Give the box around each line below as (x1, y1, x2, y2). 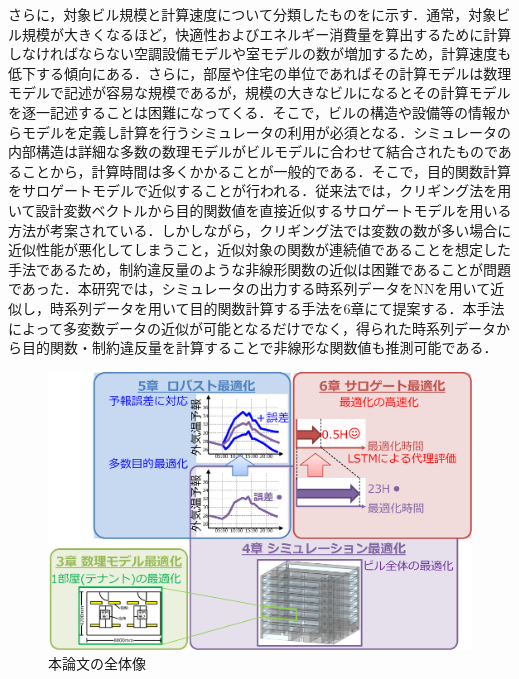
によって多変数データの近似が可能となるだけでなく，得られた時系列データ (8, 317, 497, 338)
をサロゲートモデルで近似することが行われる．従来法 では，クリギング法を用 (8, 180, 512, 201)
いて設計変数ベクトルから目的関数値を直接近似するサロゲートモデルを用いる (8, 199, 512, 220)
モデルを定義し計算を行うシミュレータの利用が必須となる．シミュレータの (21, 121, 512, 142)
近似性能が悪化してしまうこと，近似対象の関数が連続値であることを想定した (8, 239, 511, 260)
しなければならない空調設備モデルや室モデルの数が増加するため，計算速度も (8, 43, 512, 64)
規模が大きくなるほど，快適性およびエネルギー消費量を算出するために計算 (21, 23, 512, 44)
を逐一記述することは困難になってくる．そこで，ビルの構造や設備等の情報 (8, 101, 497, 122)
